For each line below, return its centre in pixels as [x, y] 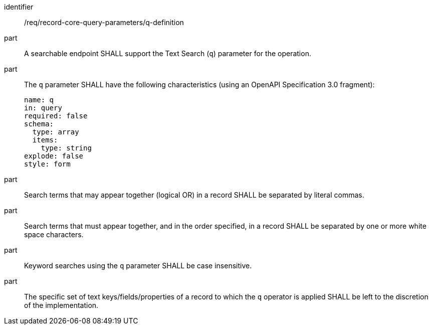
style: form [47, 164]
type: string [66, 148]
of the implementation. [61, 305]
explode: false [54, 156]
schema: [39, 124]
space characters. [54, 234]
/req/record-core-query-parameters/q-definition [104, 22]
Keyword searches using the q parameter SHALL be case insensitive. [138, 266]
